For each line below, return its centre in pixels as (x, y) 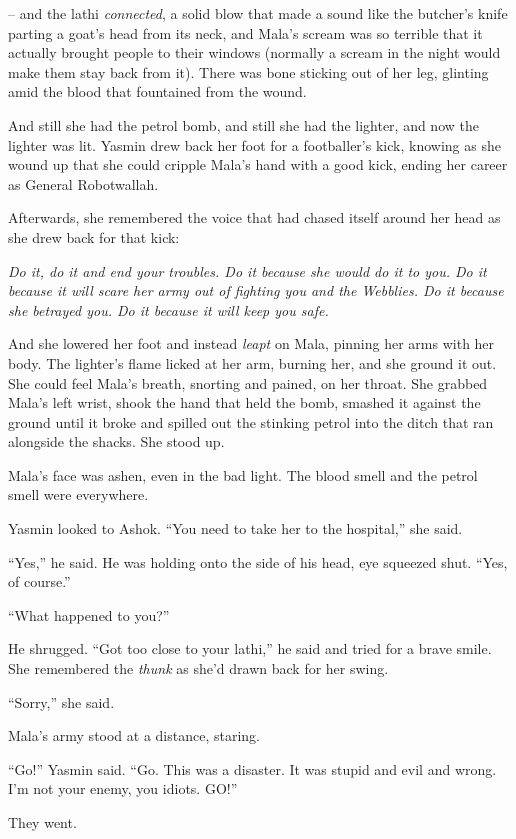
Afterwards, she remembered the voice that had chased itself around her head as (254, 217)
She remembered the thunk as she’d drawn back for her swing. (198, 668)
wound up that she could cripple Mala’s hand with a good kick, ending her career (258, 164)
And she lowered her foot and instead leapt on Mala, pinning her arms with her (251, 343)
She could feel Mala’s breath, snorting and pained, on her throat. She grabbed (248, 382)
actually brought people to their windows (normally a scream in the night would (254, 52)
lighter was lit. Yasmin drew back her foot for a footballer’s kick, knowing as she (254, 144)
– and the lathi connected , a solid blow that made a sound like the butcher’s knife (258, 13)
